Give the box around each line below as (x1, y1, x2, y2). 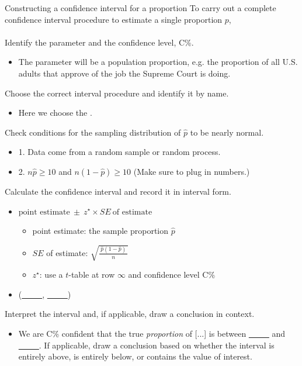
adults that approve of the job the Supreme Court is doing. (18, 67, 231, 79)
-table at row (68, 268, 115, 281)
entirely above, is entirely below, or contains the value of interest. (18, 350, 252, 362)
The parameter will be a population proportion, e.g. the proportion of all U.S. (18, 56, 298, 68)
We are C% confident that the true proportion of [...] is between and (18, 327, 286, 340)
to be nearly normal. (190, 126, 264, 138)
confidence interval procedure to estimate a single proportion (5, 13, 223, 25)
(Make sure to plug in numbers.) (133, 165, 250, 177)
